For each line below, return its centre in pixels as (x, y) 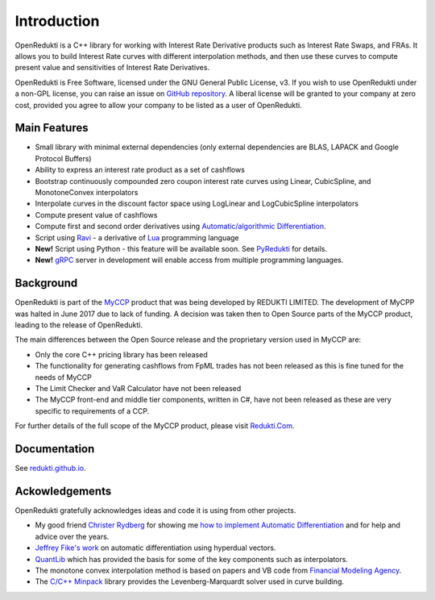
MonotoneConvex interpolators (87, 192)
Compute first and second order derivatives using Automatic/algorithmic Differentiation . (180, 227)
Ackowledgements (63, 491)
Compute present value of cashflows (96, 215)
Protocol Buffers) (63, 158)
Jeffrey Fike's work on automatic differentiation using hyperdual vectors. (155, 548)
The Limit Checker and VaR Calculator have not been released (138, 388)
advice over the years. (72, 536)
